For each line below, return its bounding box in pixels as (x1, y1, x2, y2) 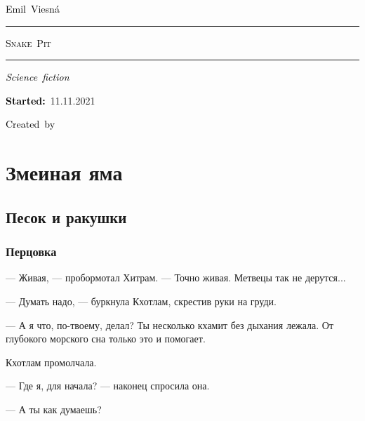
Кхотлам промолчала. (6, 354, 97, 369)
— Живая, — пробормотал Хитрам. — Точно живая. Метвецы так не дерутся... (6, 270, 346, 285)
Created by (6, 116, 55, 131)
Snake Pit (6, 35, 51, 50)
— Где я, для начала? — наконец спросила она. (6, 378, 210, 393)
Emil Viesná (6, 1, 60, 15)
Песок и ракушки (6, 206, 127, 227)
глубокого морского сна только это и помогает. (6, 331, 206, 346)
